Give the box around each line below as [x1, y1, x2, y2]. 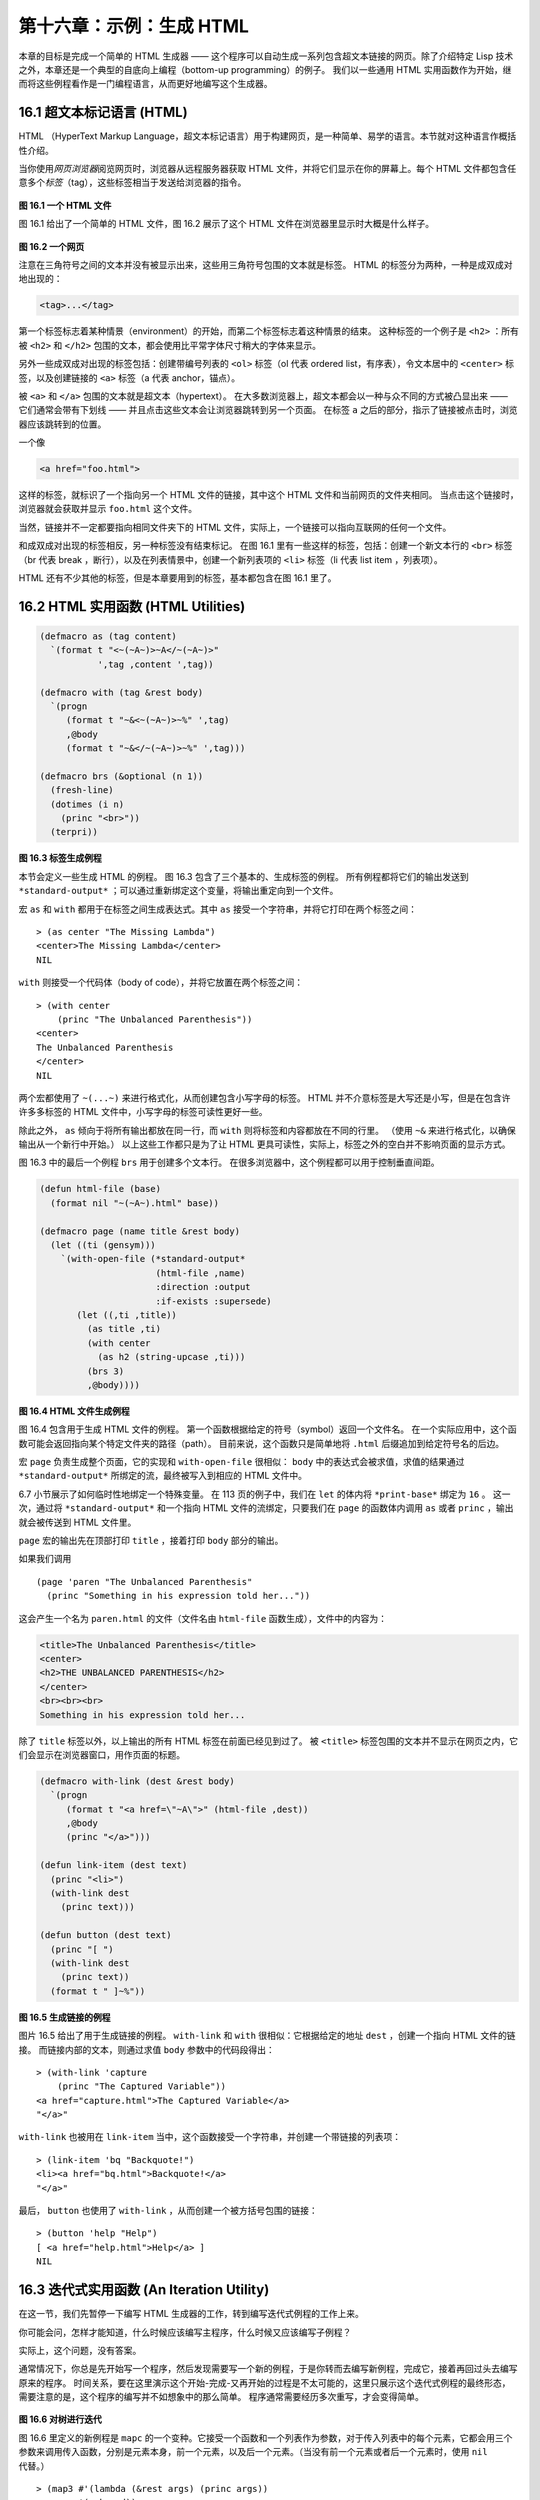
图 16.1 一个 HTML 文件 [18, 199, 112, 211]
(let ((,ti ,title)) [76, 1309, 177, 1320]
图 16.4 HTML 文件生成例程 [18, 1405, 130, 1417]
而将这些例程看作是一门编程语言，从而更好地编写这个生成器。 [18, 78, 273, 90]
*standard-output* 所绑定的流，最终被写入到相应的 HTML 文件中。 [18, 1470, 308, 1482]
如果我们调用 [18, 1553, 72, 1565]
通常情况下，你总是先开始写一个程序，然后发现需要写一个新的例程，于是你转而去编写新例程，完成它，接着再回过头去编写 [18, 2363, 518, 2375]
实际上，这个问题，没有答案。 [18, 2344, 142, 2356]
